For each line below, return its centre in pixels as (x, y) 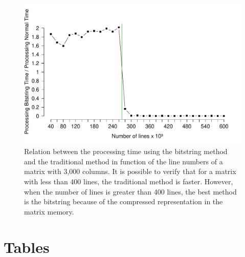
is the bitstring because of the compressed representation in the (124, 201)
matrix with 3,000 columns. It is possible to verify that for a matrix (130, 171)
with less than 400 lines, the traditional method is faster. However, (129, 181)
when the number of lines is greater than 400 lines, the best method (130, 191)
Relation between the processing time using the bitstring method (126, 151)
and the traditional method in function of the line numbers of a (124, 161)
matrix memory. (49, 211)
